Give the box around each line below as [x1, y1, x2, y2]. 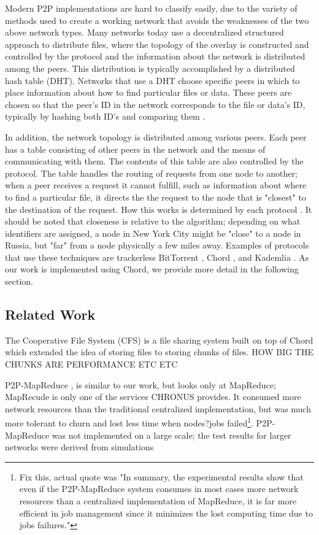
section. [5, 275, 33, 288]
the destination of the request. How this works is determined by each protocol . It [5, 202, 312, 215]
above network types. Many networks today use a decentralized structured [5, 26, 284, 39]
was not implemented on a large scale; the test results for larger [52, 428, 291, 441]
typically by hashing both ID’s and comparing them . [5, 110, 206, 123]
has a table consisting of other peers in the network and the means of [5, 142, 266, 155]
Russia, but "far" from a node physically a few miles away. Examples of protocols [5, 239, 309, 252]
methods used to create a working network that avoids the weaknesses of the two [5, 13, 309, 26]
